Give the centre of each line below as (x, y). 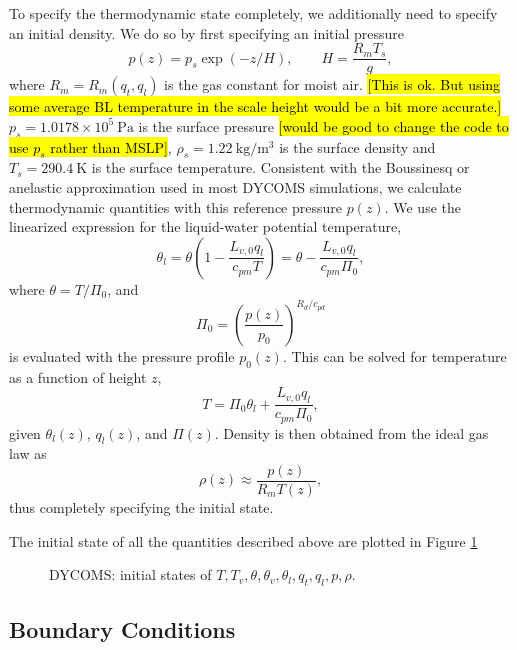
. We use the (422, 206)
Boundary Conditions (122, 629)
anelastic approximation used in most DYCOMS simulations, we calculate (235, 187)
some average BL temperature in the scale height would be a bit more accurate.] (255, 106)
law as (28, 453)
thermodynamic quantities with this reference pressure (176, 206)
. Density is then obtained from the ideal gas (351, 432)
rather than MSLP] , (111, 146)
